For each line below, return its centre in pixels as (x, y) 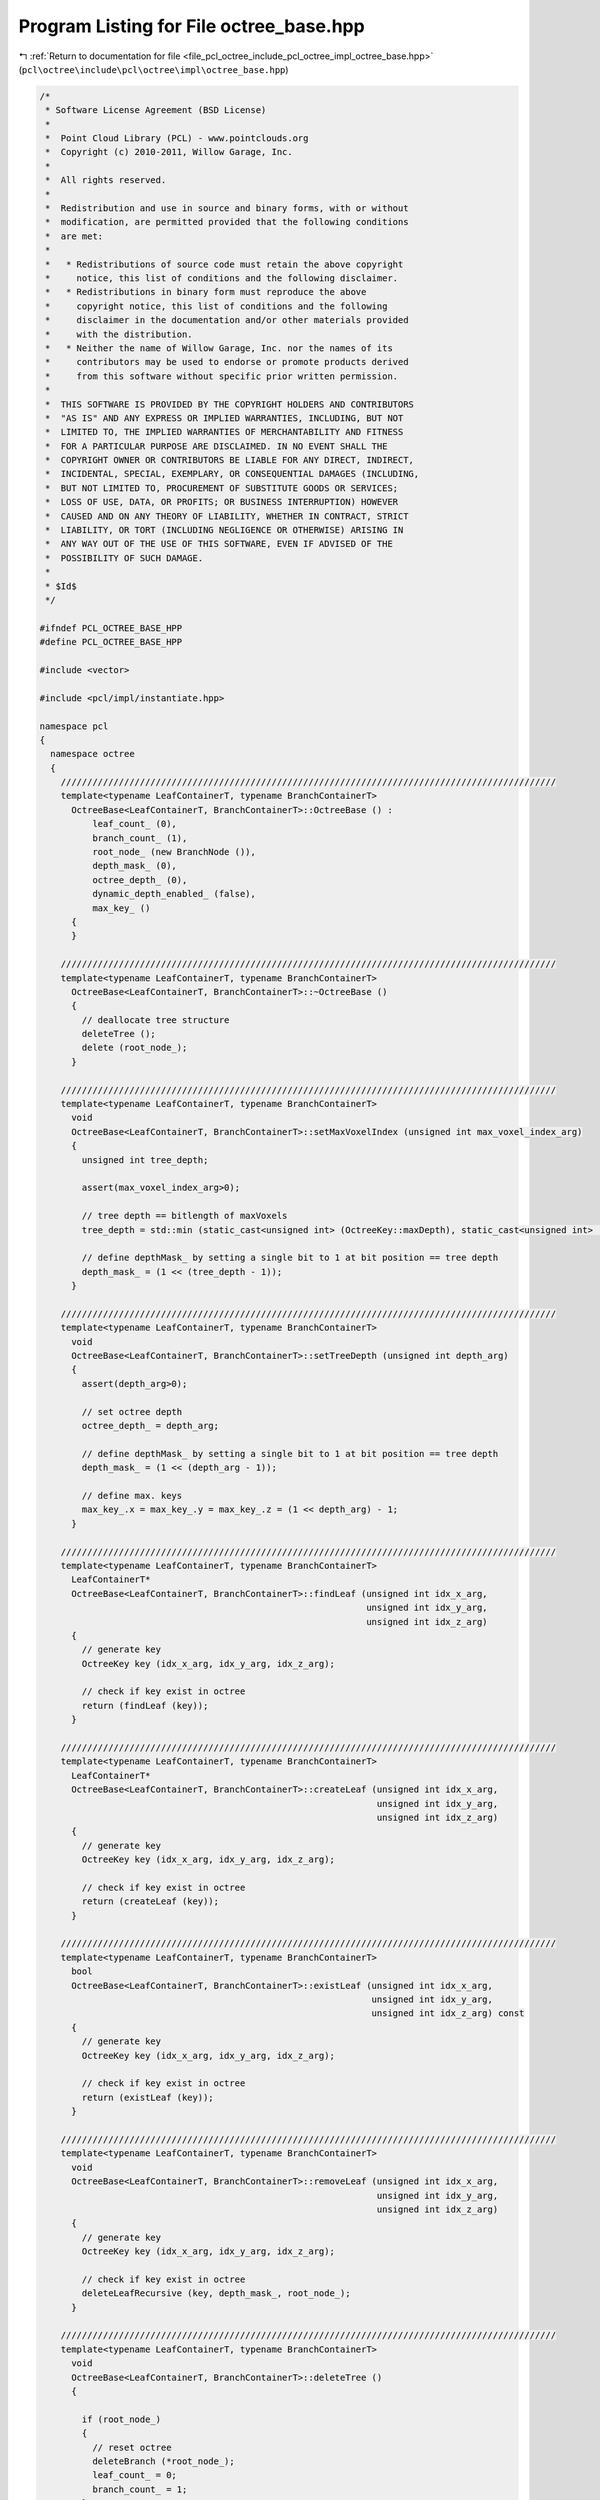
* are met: (74, 236)
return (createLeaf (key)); (150, 1901)
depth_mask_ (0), (134, 866)
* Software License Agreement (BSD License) (156, 110)
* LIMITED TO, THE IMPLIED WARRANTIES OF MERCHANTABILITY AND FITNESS (224, 432)
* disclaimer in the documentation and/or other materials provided (227, 320)
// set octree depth (132, 1411)
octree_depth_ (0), (139, 879)
